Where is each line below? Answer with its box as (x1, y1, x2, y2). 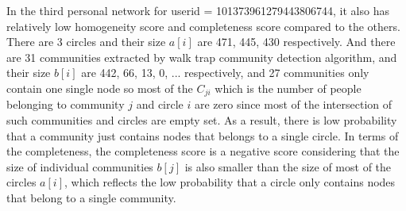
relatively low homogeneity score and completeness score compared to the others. (6, 17, 400, 34)
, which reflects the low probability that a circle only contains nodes (64, 174, 396, 190)
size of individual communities (6, 158, 153, 175)
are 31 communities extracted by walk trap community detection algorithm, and (6, 48, 397, 65)
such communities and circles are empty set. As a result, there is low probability (6, 112, 397, 129)
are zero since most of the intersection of (195, 96, 392, 113)
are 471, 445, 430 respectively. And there (197, 33, 396, 50)
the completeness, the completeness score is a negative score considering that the (6, 143, 400, 159)
